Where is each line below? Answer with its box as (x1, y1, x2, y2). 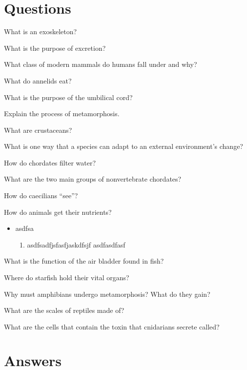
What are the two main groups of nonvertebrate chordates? (4, 174, 182, 184)
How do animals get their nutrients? (4, 206, 112, 217)
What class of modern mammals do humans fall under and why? (4, 59, 197, 69)
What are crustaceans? (4, 124, 72, 135)
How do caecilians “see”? (4, 190, 78, 201)
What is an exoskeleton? (4, 26, 77, 37)
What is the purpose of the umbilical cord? (4, 92, 133, 102)
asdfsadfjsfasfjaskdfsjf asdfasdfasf (27, 239, 125, 249)
